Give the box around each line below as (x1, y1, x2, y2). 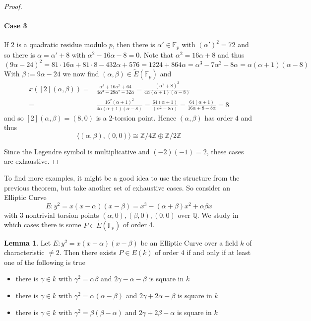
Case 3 (4, 20, 27, 31)
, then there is (112, 39, 155, 50)
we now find (62, 68, 99, 79)
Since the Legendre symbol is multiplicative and (4, 146, 150, 156)
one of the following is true (4, 257, 85, 267)
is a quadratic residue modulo (16, 39, 107, 50)
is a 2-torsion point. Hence (96, 112, 177, 123)
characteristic (4, 247, 45, 257)
